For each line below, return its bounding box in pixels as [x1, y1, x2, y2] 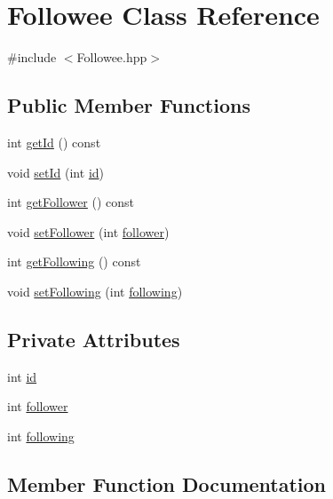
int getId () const [7, 132, 101, 151]
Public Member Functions [7, 91, 250, 119]
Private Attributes [7, 325, 180, 352]
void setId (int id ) [7, 162, 105, 181]
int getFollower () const [7, 193, 135, 211]
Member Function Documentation [7, 470, 327, 497]
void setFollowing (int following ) [7, 281, 183, 300]
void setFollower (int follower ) [7, 222, 170, 241]
